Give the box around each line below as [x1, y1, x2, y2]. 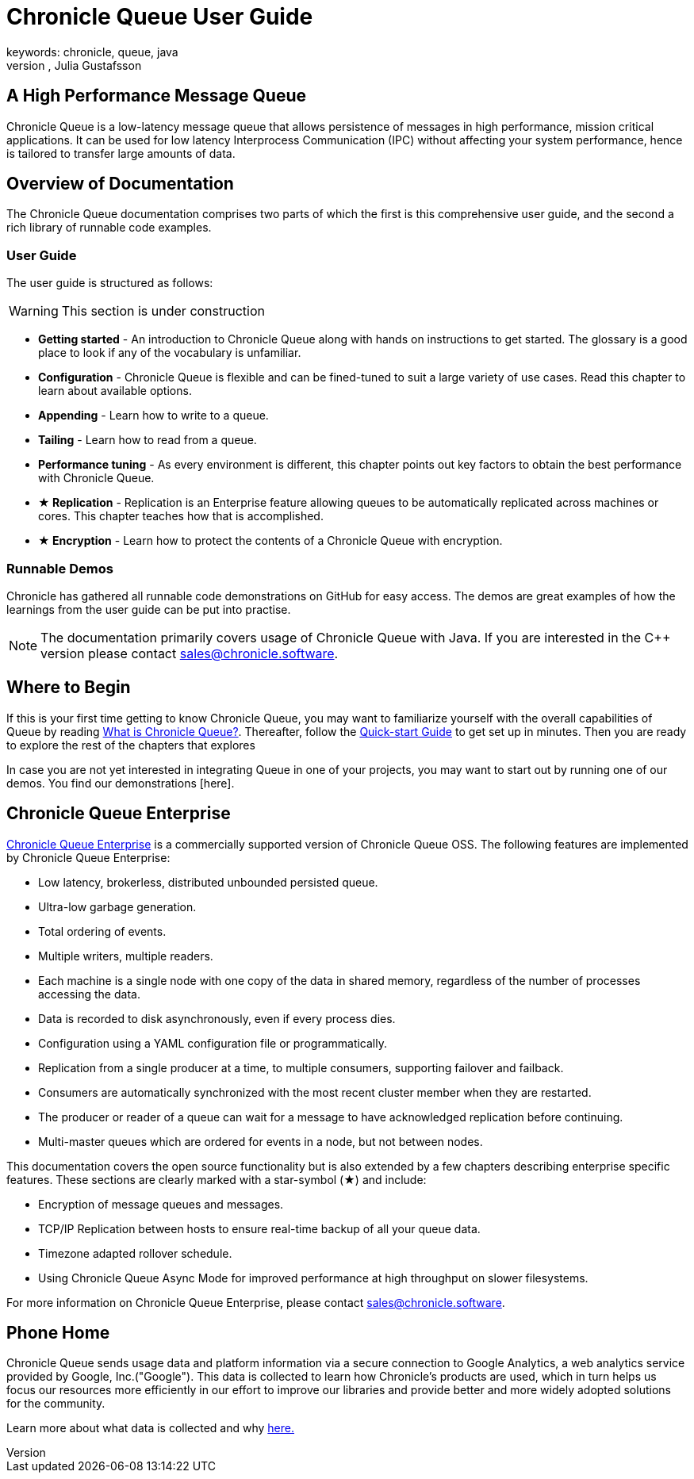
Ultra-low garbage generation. [38, 899, 197, 914]
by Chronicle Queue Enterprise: [6, 850, 171, 864]
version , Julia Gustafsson [6, 58, 142, 72]
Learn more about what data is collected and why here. [6, 1421, 295, 1435]
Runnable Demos [6, 560, 113, 577]
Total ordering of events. [38, 924, 167, 938]
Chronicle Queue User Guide [6, 3, 313, 30]
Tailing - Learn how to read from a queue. [38, 433, 257, 447]
